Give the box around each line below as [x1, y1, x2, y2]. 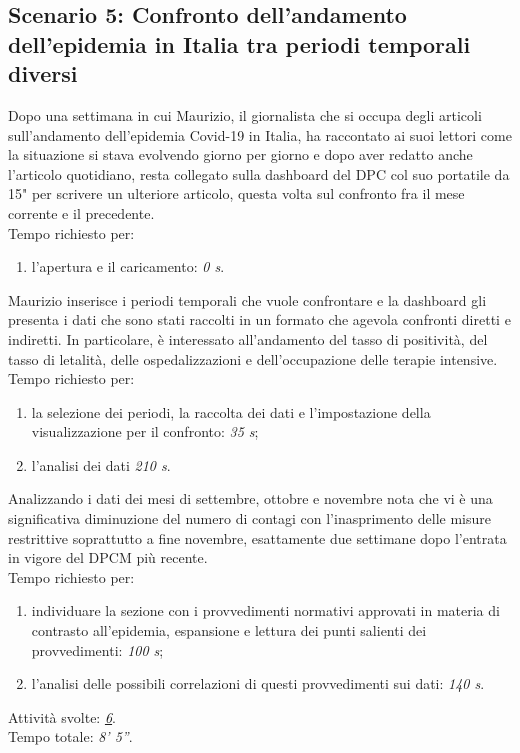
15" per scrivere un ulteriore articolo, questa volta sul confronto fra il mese [8, 183, 465, 204]
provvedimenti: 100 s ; [31, 639, 164, 660]
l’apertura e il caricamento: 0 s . [31, 256, 225, 277]
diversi [8, 58, 78, 89]
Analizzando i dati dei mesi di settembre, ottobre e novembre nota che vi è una [8, 488, 493, 509]
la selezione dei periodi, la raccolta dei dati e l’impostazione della [31, 401, 431, 422]
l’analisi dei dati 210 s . [31, 454, 171, 475]
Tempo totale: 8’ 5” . [8, 726, 133, 747]
